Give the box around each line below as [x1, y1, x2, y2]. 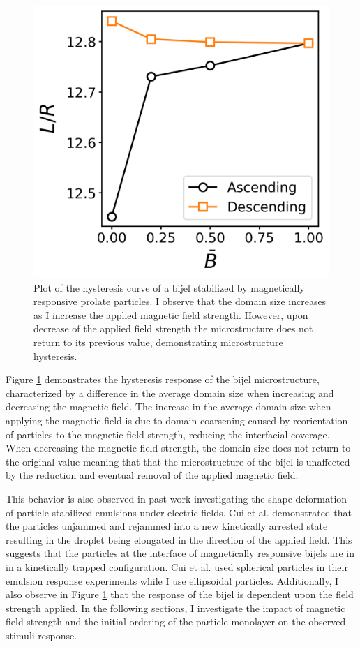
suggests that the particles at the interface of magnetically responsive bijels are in [6, 546, 354, 560]
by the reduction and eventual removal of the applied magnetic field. [6, 468, 299, 482]
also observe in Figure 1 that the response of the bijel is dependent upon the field [6, 587, 354, 602]
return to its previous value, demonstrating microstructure [33, 335, 283, 350]
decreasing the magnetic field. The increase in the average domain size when [6, 399, 331, 414]
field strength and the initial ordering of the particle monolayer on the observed [6, 614, 346, 629]
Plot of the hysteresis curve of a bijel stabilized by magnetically [33, 280, 305, 295]
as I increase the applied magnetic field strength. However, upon [33, 307, 308, 322]
